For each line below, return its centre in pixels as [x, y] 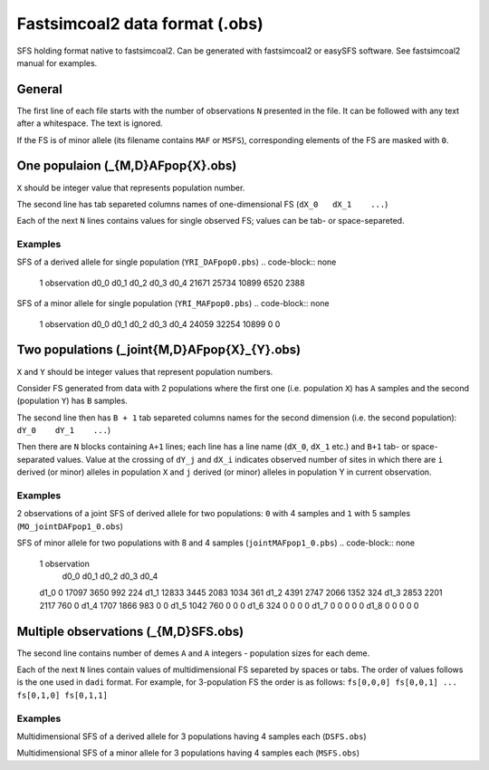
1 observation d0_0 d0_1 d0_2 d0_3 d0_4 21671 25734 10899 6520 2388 [172, 283]
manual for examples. [57, 63]
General [40, 89]
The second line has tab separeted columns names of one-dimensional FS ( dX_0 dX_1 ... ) [202, 204]
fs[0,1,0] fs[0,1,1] [62, 695]
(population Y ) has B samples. [72, 401]
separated [36, 459]
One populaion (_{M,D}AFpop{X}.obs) [127, 166]
